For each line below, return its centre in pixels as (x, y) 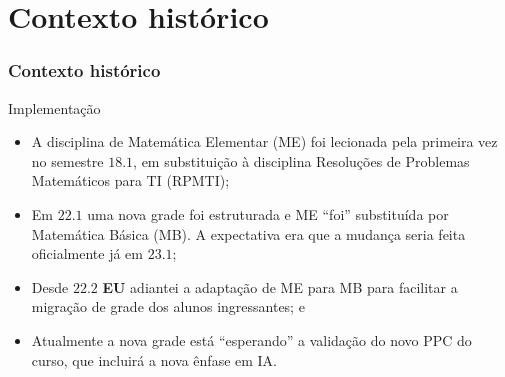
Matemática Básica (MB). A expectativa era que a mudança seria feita (248, 233)
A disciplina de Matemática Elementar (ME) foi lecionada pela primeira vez (264, 141)
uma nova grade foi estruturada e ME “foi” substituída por (268, 213)
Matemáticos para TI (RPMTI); (130, 180)
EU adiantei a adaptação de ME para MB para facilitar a (280, 286)
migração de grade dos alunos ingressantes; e (168, 306)
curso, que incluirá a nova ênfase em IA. (154, 359)
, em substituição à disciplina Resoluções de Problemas (301, 160)
